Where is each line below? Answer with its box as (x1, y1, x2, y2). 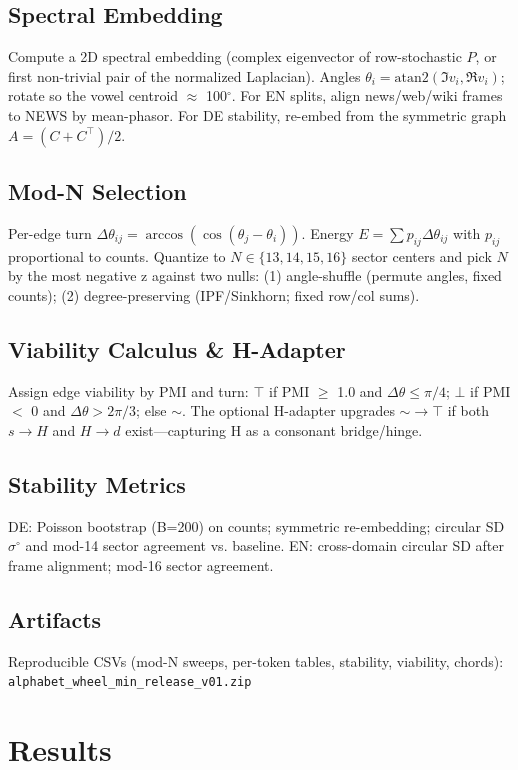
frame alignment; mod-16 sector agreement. (8, 554, 274, 575)
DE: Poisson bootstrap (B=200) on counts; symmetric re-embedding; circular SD (8, 515, 505, 536)
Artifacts (8, 603, 102, 634)
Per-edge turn (8, 222, 92, 243)
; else (136, 400, 167, 421)
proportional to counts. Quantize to (8, 245, 226, 266)
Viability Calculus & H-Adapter (8, 333, 346, 364)
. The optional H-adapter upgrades (182, 400, 395, 421)
